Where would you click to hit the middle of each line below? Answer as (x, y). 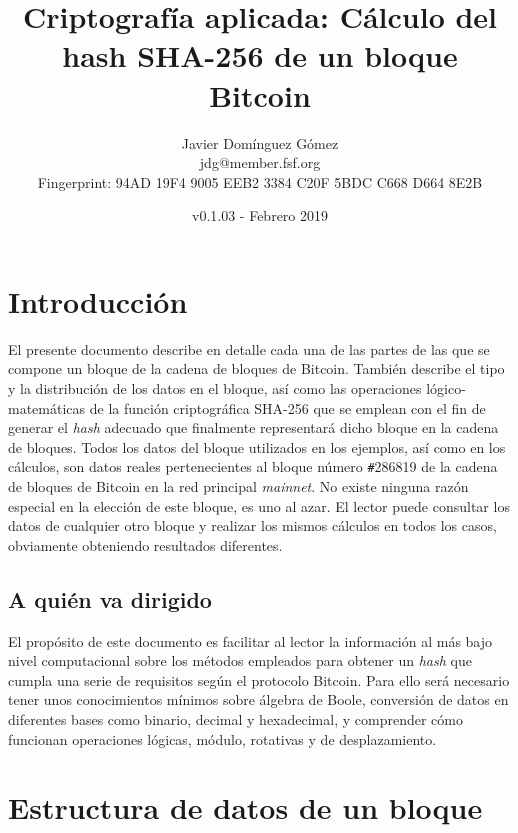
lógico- (446, 388)
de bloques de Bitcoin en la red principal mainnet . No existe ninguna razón (238, 486)
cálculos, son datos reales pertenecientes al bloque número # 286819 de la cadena (253, 466)
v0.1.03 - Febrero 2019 (260, 215)
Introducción (98, 300)
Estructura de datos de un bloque (245, 807)
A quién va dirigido (110, 598)
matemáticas (47, 407)
